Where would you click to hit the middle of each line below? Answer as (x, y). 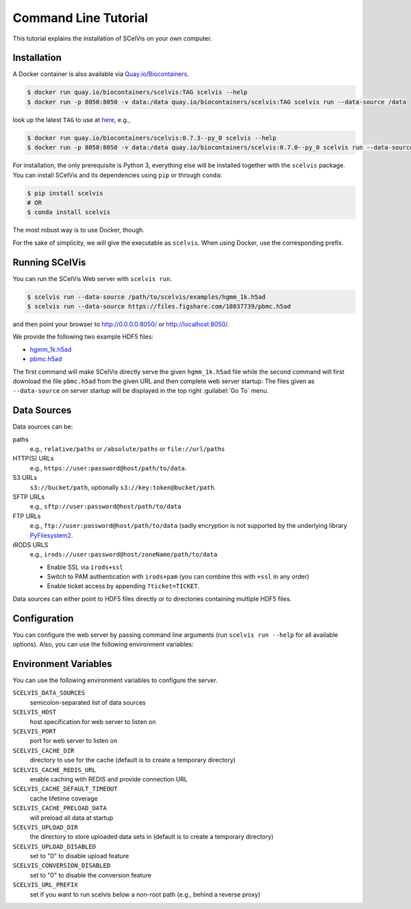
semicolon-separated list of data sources (88, 702)
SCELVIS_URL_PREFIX (45, 885)
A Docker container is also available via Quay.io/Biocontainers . (101, 74)
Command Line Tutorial (80, 18)
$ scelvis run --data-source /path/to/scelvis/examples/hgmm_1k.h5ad (146, 297)
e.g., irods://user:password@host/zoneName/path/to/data (124, 555)
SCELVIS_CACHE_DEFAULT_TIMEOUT (65, 789)
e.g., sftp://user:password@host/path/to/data (105, 507)
